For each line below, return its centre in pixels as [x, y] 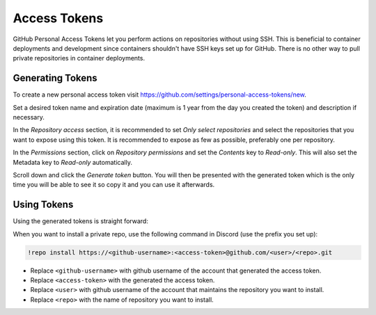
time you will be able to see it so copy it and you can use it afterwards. [114, 185]
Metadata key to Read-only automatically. [72, 162]
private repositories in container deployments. [79, 58]
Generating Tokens [55, 78]
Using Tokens [43, 205]
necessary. [29, 118]
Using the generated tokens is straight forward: [81, 221]
